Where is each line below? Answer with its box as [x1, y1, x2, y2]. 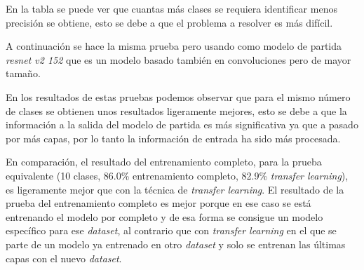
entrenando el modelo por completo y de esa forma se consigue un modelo [6, 209, 323, 224]
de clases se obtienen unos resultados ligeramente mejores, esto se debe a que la [6, 103, 347, 118]
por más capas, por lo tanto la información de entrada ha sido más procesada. [6, 130, 341, 145]
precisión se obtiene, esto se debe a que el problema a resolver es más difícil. [6, 15, 333, 29]
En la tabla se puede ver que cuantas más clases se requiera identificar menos [6, 1, 337, 15]
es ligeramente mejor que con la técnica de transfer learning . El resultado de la [6, 182, 344, 196]
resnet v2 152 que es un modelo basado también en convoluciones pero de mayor [6, 52, 351, 67]
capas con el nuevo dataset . [6, 250, 122, 265]
